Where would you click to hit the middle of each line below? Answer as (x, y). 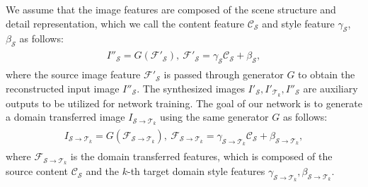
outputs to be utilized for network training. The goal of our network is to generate (184, 103)
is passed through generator (224, 74)
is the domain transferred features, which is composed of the (201, 156)
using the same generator (214, 117)
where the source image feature (73, 74)
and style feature (298, 23)
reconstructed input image (63, 88)
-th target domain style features (196, 171)
